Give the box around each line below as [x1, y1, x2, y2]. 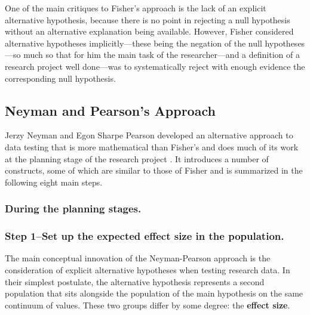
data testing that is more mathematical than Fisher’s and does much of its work [5, 140, 299, 153]
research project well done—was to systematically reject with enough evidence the [5, 60, 305, 72]
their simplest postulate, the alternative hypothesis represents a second [5, 275, 265, 288]
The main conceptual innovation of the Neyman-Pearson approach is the [5, 252, 271, 264]
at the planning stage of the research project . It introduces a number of [5, 152, 269, 165]
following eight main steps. [5, 175, 103, 188]
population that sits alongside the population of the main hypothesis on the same [5, 287, 303, 299]
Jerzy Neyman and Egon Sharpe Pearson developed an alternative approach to [5, 129, 293, 141]
